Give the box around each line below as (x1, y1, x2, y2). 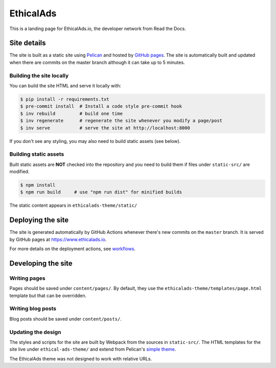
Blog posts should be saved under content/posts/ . (9, 315, 122, 322)
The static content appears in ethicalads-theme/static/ (9, 202, 137, 209)
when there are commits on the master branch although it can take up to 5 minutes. (9, 59, 185, 65)
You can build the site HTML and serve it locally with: (9, 82, 122, 89)
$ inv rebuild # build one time (20, 110, 123, 116)
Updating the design (9, 328, 61, 335)
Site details (9, 39, 46, 47)
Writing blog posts (9, 305, 56, 312)
